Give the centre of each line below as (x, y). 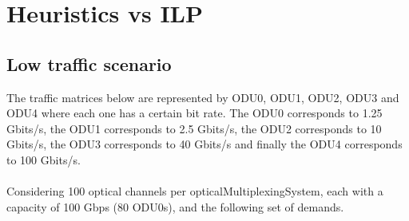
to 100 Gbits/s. (44, 159)
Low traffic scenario (89, 63)
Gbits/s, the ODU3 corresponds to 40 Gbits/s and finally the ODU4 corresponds (204, 144)
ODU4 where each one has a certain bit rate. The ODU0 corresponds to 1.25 (195, 113)
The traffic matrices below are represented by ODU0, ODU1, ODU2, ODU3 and (203, 97)
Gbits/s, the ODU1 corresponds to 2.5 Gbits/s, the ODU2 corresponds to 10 (194, 128)
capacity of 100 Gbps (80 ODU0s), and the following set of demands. (175, 206)
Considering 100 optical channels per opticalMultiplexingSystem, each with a (195, 191)
